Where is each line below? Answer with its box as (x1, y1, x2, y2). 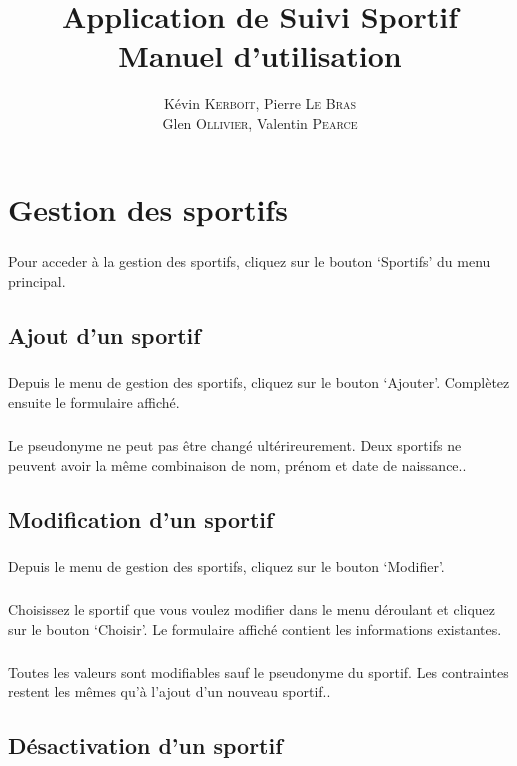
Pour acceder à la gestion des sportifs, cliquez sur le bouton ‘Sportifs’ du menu (8, 251, 491, 272)
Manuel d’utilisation (118, 35, 402, 76)
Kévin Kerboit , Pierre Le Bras (163, 93, 357, 114)
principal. (8, 270, 66, 291)
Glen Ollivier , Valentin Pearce (162, 112, 358, 133)
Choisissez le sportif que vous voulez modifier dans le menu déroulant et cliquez (8, 599, 496, 620)
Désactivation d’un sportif (8, 730, 283, 761)
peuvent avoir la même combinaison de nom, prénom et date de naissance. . (8, 454, 467, 475)
